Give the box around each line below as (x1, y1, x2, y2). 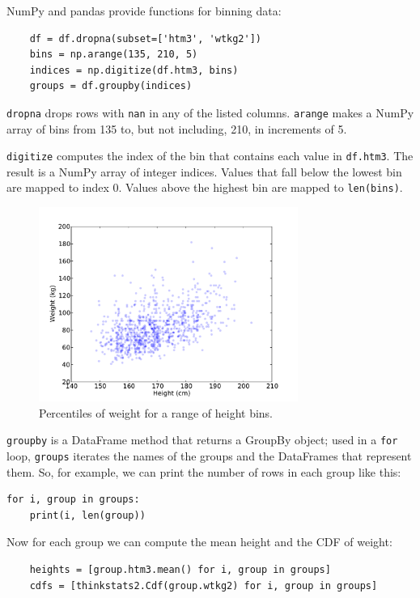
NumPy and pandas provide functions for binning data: (6, 2, 282, 19)
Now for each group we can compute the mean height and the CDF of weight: (6, 533, 392, 550)
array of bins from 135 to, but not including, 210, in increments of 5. (6, 120, 347, 137)
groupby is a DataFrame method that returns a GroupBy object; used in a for (6, 431, 398, 448)
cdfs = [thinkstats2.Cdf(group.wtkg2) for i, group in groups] (29, 579, 378, 592)
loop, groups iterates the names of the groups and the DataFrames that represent (6, 447, 412, 464)
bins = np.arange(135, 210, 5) (29, 49, 198, 61)
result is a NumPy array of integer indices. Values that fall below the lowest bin (6, 163, 402, 180)
